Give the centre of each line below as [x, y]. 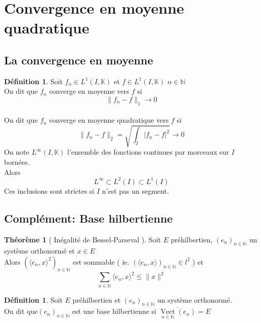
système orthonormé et [39, 251]
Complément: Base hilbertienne [89, 218]
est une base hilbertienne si [114, 311]
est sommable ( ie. [101, 261]
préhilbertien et [97, 299]
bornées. [17, 162]
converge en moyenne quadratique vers [109, 120]
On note [17, 152]
